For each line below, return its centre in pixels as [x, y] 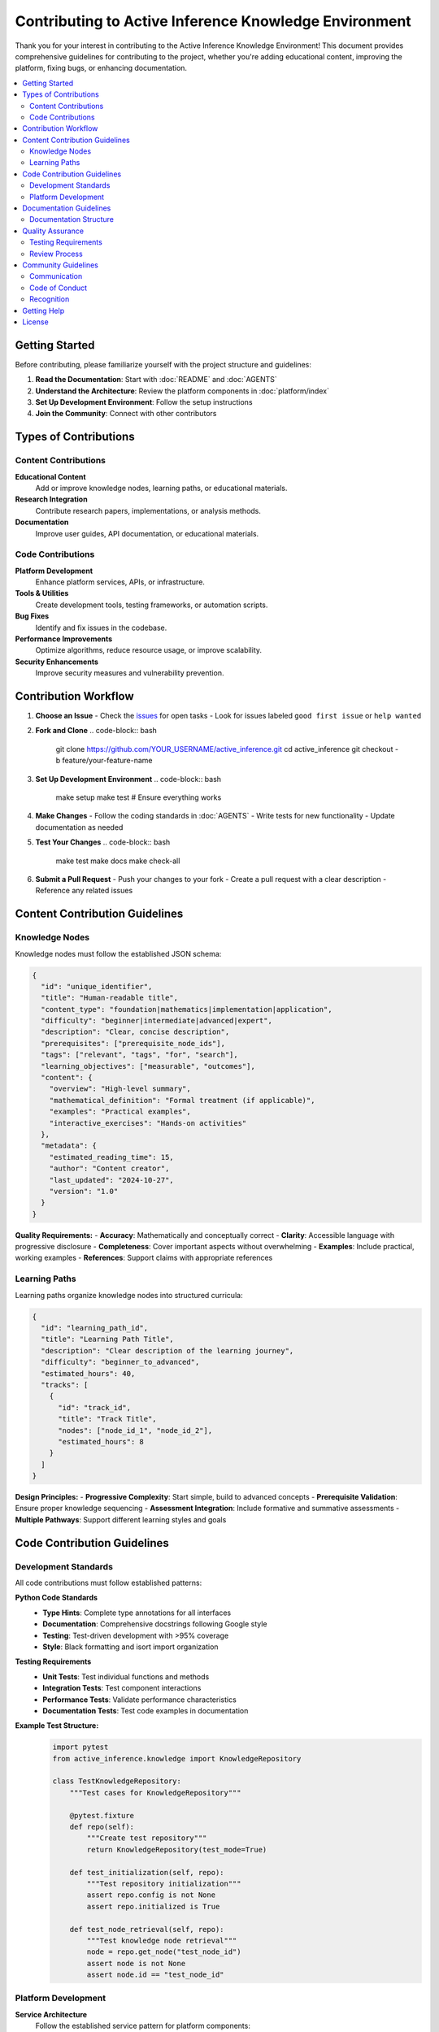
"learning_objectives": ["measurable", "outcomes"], [148, 1066]
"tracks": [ [65, 1385]
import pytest [80, 1747]
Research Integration [52, 499]
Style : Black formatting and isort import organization [130, 1647]
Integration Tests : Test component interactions [122, 1688]
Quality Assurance [53, 231]
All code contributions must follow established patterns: [109, 1583]
